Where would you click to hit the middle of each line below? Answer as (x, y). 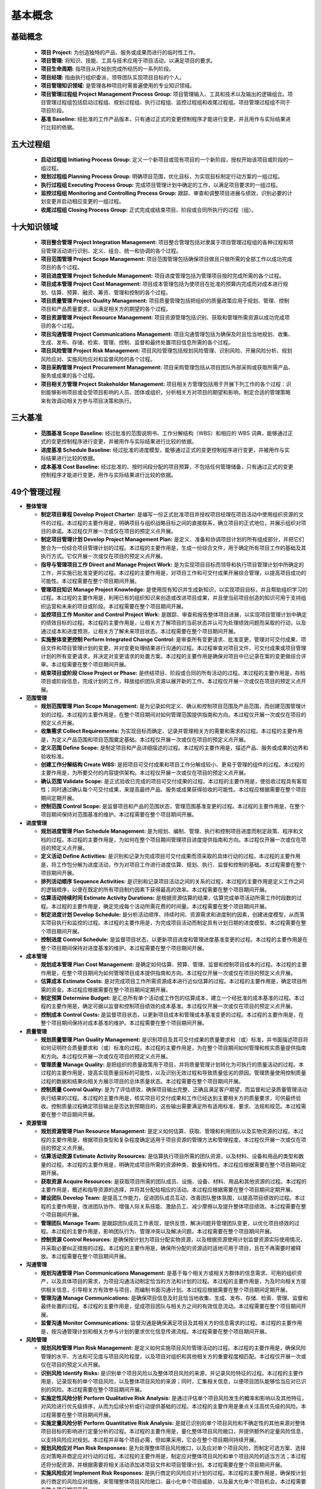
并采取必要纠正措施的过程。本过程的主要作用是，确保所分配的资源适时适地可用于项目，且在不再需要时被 (168, 1248)
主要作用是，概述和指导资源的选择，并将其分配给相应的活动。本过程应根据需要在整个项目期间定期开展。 (168, 1189)
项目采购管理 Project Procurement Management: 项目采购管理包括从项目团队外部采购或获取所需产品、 (167, 367)
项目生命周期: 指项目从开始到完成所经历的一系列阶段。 (108, 69)
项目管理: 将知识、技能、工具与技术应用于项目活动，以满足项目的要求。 (128, 60)
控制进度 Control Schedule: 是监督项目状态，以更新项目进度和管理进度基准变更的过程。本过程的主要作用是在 (174, 940)
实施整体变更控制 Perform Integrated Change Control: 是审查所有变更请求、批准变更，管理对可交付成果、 (171, 640)
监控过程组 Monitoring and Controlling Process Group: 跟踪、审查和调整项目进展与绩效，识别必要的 (164, 193)
